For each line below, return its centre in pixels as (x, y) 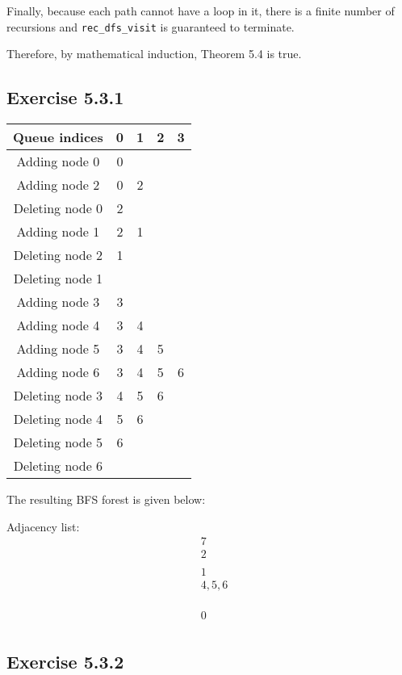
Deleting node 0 (58, 208)
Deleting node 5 (58, 442)
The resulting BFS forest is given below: (106, 499)
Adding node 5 (58, 349)
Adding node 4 (58, 325)
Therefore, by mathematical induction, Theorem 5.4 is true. (154, 54)
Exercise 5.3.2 (65, 661)
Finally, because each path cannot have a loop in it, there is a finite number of (201, 10)
